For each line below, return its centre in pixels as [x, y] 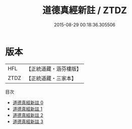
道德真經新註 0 [28, 102]
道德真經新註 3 [28, 121]
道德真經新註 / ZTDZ [85, 10]
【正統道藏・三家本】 [51, 78]
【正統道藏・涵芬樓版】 [54, 69]
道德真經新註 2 [28, 115]
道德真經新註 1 [27, 109]
